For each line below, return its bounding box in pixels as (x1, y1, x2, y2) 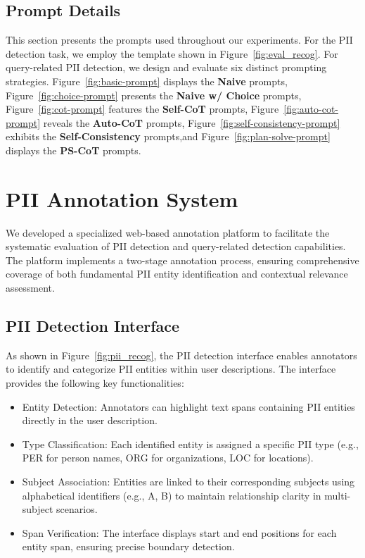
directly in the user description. (22, 413, 158, 428)
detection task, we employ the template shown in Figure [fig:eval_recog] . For (6, 46, 338, 61)
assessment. (6, 280, 55, 295)
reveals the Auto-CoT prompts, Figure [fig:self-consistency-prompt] (43, 115, 340, 130)
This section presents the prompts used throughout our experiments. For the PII (6, 32, 353, 47)
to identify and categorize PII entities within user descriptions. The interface (6, 361, 336, 376)
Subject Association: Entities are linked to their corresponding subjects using (22, 474, 355, 488)
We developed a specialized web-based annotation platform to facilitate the (6, 225, 330, 240)
